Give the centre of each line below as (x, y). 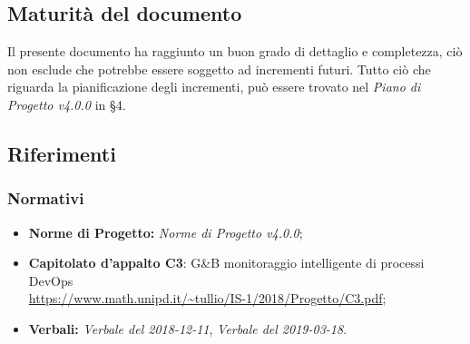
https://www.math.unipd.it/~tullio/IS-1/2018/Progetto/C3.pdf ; (207, 298)
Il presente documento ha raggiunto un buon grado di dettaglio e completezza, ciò (235, 51)
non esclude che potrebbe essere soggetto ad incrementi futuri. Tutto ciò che (219, 69)
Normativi (46, 198)
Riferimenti (62, 153)
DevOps (51, 280)
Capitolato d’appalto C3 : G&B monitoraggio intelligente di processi (226, 263)
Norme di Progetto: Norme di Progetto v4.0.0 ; (166, 232)
